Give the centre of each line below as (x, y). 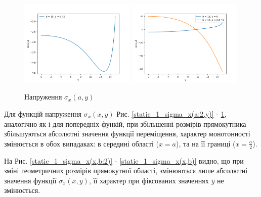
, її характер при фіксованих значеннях (149, 180)
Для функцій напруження (43, 114)
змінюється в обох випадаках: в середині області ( (81, 143)
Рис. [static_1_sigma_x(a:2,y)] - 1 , (171, 114)
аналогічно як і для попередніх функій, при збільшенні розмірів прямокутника (125, 124)
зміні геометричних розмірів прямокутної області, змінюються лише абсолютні (126, 170)
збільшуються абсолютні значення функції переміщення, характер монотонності (127, 134)
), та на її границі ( (206, 143)
